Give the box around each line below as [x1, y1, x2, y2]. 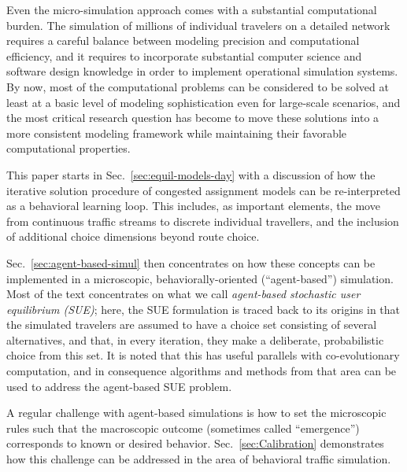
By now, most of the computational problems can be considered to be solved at [6, 78, 389, 94]
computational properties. [6, 140, 131, 157]
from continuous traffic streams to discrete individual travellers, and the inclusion [6, 212, 399, 229]
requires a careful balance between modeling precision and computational [6, 32, 360, 49]
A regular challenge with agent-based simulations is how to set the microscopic [6, 404, 387, 421]
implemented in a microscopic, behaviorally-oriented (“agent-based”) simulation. [6, 270, 394, 286]
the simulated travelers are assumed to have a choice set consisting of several [6, 316, 377, 333]
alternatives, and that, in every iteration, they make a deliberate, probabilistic [6, 331, 384, 348]
